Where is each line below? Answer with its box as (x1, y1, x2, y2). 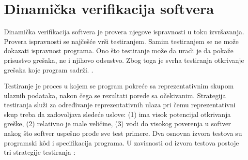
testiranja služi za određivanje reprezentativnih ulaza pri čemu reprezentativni (4, 100, 236, 110)
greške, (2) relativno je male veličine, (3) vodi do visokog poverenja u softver (4, 118, 231, 129)
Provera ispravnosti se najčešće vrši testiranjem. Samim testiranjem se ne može (4, 36, 239, 46)
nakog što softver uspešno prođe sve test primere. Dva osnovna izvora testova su (4, 128, 242, 138)
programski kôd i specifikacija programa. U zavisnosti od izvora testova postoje (4, 137, 239, 147)
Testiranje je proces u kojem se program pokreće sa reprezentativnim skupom (4, 81, 234, 91)
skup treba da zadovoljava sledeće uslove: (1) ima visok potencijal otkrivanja (4, 109, 231, 119)
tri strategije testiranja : (4, 147, 76, 157)
